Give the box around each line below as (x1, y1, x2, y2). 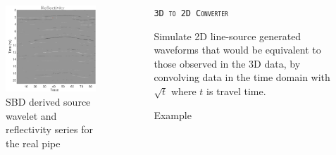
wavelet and (6, 108, 57, 123)
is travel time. (206, 84, 266, 99)
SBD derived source (6, 94, 91, 108)
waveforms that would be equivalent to (154, 42, 321, 57)
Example (154, 107, 192, 122)
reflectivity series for (6, 122, 93, 137)
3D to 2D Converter (154, 8, 228, 18)
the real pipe (6, 135, 61, 150)
